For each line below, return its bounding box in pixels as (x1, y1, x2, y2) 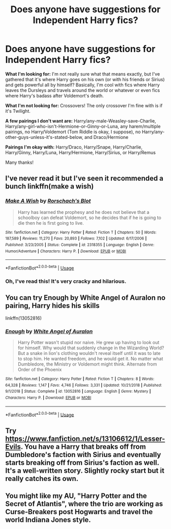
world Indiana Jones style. (5, 516, 91, 524)
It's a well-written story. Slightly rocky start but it (5, 466, 164, 475)
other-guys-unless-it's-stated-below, (5, 134, 83, 140)
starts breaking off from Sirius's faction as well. (5, 458, 159, 467)
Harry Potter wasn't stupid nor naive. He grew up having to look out (17, 339, 160, 345)
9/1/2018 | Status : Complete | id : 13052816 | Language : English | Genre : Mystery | (5, 389, 151, 394)
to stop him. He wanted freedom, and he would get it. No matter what (17, 355, 163, 362)
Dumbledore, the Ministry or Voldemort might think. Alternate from (17, 361, 157, 367)
